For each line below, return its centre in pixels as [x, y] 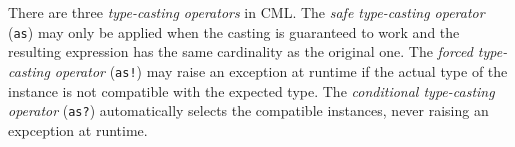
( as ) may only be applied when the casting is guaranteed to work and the [234, 31]
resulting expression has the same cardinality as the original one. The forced [240, 51]
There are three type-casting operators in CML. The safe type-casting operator [246, 12]
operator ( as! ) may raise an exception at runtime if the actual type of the [281, 70]
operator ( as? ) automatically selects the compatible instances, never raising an [248, 110]
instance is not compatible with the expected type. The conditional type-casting [251, 90]
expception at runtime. [78, 129]
